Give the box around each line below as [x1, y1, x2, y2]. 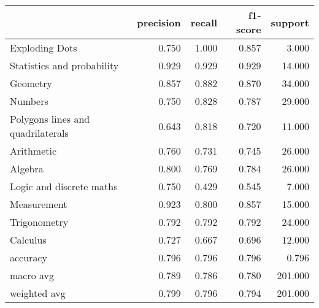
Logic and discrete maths [10, 179, 118, 193]
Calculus [10, 233, 47, 247]
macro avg [10, 268, 55, 282]
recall [190, 15, 218, 29]
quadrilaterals [10, 126, 69, 140]
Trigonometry [10, 215, 69, 229]
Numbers [10, 94, 48, 108]
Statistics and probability [10, 58, 119, 72]
